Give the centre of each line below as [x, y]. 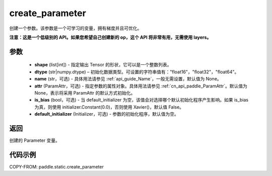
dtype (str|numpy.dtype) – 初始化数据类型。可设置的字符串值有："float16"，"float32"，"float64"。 [137, 72]
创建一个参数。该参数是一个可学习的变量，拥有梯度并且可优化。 [76, 28]
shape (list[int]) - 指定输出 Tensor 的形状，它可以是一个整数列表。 [103, 65]
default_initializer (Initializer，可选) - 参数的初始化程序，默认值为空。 [107, 114]
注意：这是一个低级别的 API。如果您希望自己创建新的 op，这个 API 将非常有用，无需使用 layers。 [110, 37]
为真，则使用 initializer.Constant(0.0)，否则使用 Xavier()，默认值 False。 [109, 107]
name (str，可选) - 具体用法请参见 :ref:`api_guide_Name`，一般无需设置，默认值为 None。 [128, 79]
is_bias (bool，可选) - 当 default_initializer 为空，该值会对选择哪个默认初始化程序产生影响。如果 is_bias [142, 100]
